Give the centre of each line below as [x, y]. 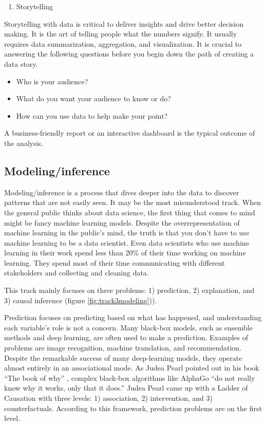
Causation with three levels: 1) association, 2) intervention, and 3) [109, 398]
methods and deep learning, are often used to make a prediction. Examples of [126, 337]
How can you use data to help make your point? [92, 115]
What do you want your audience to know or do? [93, 98]
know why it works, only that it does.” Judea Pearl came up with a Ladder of [126, 388]
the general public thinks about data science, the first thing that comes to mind [130, 212]
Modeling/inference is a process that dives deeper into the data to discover [122, 192]
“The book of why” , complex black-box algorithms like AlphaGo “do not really [130, 377]
